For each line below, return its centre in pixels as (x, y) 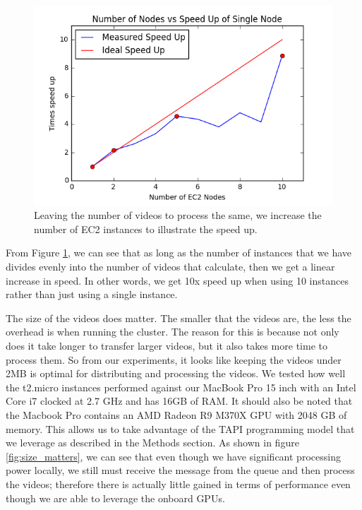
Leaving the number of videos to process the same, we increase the (178, 215)
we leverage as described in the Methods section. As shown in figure (152, 443)
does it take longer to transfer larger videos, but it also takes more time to (167, 345)
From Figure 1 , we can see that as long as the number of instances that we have (179, 253)
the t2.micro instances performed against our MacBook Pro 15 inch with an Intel (181, 387)
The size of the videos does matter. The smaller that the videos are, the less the (179, 318)
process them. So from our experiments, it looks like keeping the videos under (174, 359)
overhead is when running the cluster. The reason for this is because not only (173, 332)
